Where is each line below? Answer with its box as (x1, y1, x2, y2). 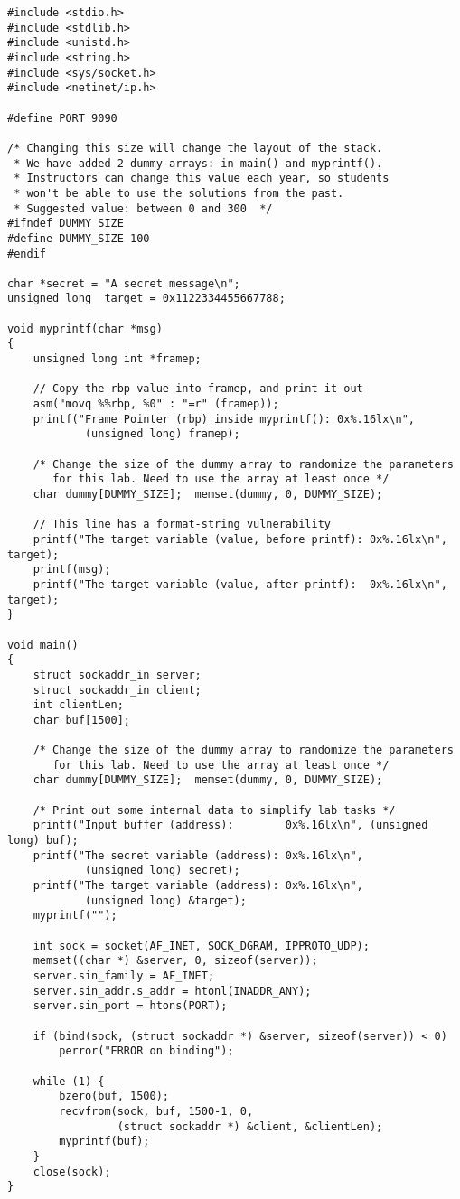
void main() (7, 638, 79, 651)
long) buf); (7, 834, 79, 848)
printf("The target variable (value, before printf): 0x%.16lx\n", (33, 532, 447, 546)
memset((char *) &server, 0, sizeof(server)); (33, 954, 318, 968)
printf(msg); (33, 563, 111, 576)
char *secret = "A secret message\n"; (7, 276, 240, 290)
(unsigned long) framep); (84, 427, 240, 441)
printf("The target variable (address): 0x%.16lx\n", (33, 879, 363, 893)
